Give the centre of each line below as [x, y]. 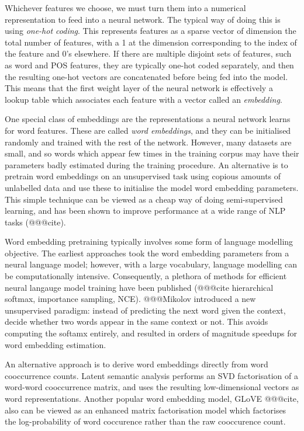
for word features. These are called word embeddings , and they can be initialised [148, 130]
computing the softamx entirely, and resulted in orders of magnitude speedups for [151, 333]
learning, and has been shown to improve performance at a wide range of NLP [145, 211]
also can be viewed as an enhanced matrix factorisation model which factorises [146, 410]
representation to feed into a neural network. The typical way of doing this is [143, 19]
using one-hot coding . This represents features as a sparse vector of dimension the [151, 31]
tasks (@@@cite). [35, 222]
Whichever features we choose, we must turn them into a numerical [125, 8]
